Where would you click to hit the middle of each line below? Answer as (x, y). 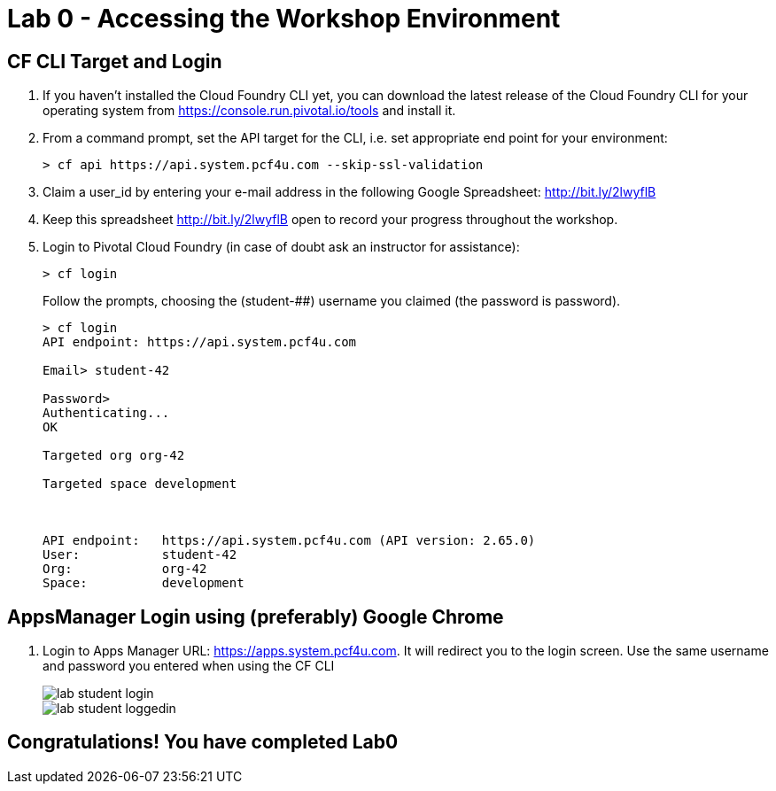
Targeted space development (140, 484)
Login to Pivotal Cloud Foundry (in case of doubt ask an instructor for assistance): (281, 247)
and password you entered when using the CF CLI (189, 666)
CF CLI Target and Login (115, 61)
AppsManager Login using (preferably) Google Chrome (256, 617)
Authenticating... (106, 413)
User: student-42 (140, 555)
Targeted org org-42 (114, 456)
